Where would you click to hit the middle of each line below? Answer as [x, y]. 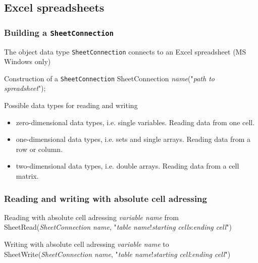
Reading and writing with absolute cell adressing [106, 198]
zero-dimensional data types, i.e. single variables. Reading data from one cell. [135, 122]
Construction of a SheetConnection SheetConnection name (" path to [109, 78]
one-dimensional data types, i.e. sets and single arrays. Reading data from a [133, 139]
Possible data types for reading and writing [71, 105]
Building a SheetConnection [59, 32]
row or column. [39, 149]
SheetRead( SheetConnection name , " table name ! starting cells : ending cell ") [118, 227]
